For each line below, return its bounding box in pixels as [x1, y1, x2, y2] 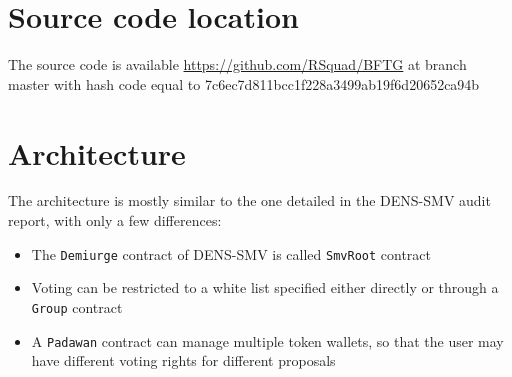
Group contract [31, 296, 123, 317]
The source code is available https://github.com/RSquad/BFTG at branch [8, 54, 467, 75]
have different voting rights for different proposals [31, 350, 336, 371]
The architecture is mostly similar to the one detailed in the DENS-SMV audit [8, 190, 491, 211]
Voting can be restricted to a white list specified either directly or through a [31, 277, 499, 298]
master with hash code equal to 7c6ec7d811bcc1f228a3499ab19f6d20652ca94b [8, 73, 480, 94]
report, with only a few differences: [8, 210, 222, 231]
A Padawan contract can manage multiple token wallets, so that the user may [31, 330, 504, 351]
